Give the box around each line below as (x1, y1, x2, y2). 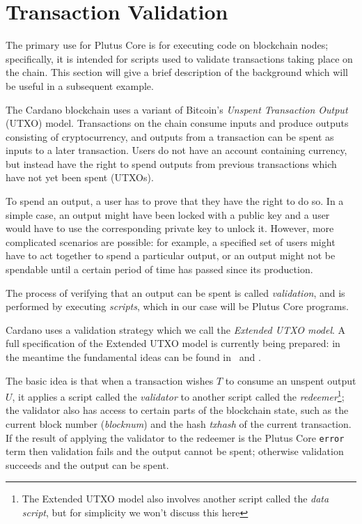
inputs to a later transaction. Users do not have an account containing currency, (6, 143, 347, 157)
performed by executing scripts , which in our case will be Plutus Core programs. (6, 299, 349, 314)
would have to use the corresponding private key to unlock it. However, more (6, 221, 334, 236)
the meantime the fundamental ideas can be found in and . (6, 350, 261, 364)
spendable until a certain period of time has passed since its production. (6, 262, 313, 277)
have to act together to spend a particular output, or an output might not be (6, 248, 336, 263)
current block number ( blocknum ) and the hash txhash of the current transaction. (6, 417, 352, 431)
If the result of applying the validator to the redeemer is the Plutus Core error (6, 430, 345, 445)
